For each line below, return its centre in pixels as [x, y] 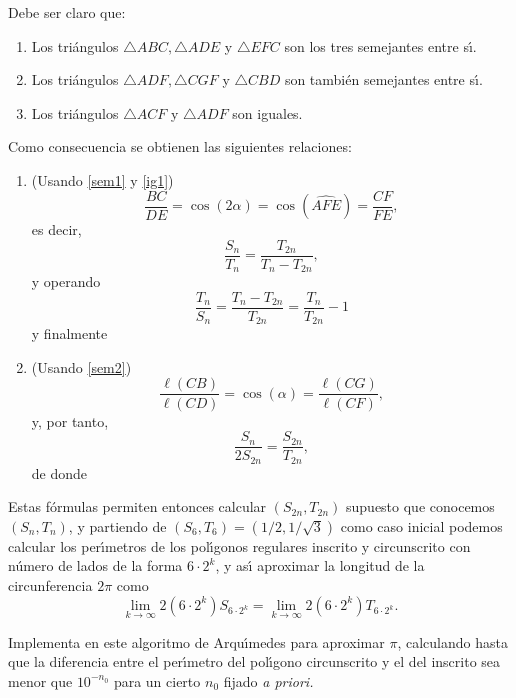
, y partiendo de [117, 525]
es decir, [56, 229]
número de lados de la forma [95, 565]
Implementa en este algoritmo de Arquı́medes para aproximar [196, 641]
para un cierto [157, 680]
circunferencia [50, 584]
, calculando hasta [452, 641]
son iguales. [267, 112]
